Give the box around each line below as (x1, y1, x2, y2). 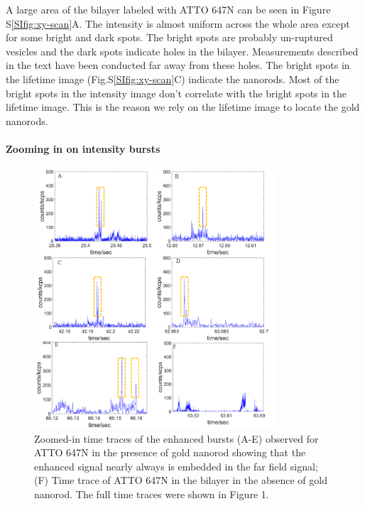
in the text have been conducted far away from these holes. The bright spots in (6, 58, 350, 72)
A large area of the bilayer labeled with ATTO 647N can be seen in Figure (6, 2, 331, 16)
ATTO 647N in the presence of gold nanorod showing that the (34, 445, 306, 460)
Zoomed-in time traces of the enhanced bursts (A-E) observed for (34, 431, 319, 446)
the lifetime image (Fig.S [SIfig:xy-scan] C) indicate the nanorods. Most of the (6, 71, 339, 86)
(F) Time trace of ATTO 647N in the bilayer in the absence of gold (34, 473, 327, 488)
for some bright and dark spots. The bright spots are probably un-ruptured (6, 30, 333, 45)
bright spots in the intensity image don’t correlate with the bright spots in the (6, 85, 347, 100)
